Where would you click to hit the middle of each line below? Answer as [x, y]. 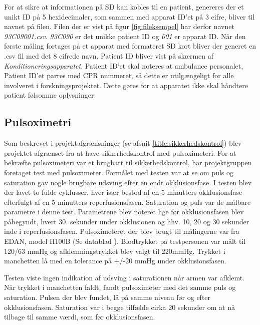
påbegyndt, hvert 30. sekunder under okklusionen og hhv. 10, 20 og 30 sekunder [127, 221]
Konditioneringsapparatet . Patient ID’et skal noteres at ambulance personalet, [124, 65]
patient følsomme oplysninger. [50, 95]
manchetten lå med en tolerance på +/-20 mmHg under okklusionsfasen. [115, 261]
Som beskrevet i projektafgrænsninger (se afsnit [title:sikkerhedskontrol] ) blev [123, 143]
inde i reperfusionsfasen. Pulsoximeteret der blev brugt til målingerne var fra [122, 231]
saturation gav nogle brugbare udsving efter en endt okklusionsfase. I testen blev [128, 182]
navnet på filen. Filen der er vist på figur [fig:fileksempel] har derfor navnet [119, 26]
